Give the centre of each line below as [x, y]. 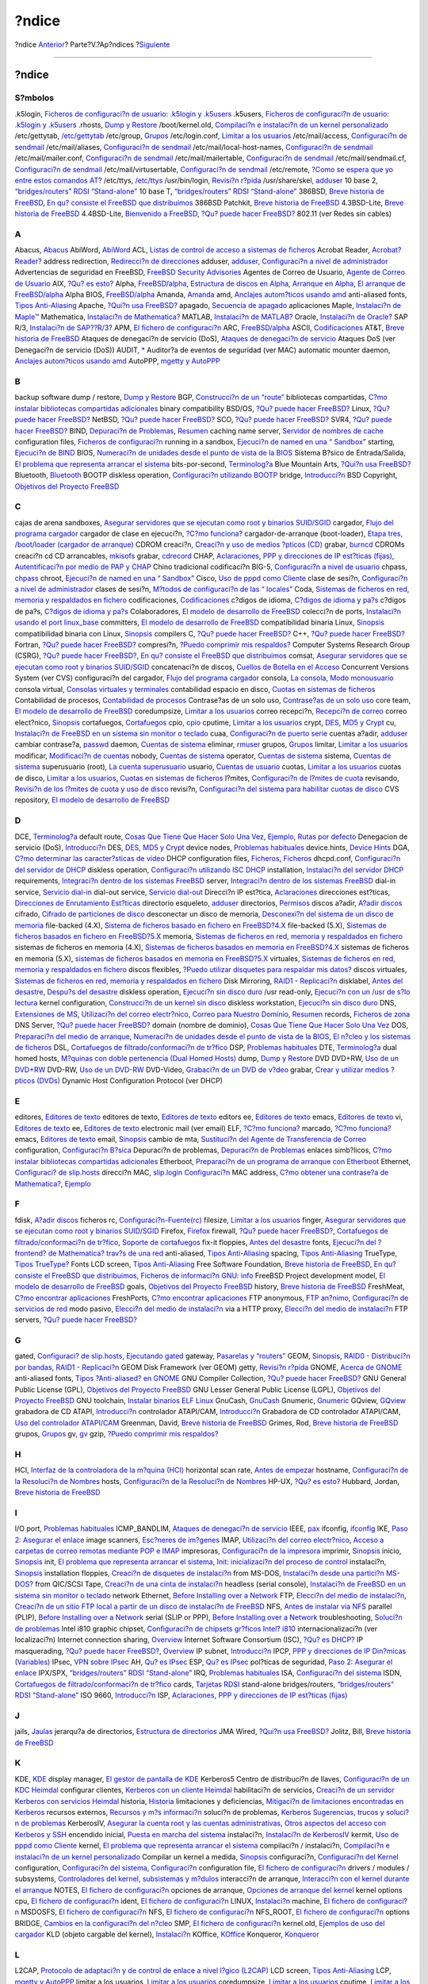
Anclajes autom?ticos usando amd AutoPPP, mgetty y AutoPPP [118, 361]
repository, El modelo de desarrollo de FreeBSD [92, 800]
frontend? [31, 1253]
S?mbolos [34, 98]
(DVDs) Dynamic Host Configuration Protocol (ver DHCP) [130, 1081]
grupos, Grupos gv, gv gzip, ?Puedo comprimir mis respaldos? [117, 1434]
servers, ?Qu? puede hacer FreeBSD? [76, 1320]
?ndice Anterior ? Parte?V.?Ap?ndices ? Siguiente [92, 44]
